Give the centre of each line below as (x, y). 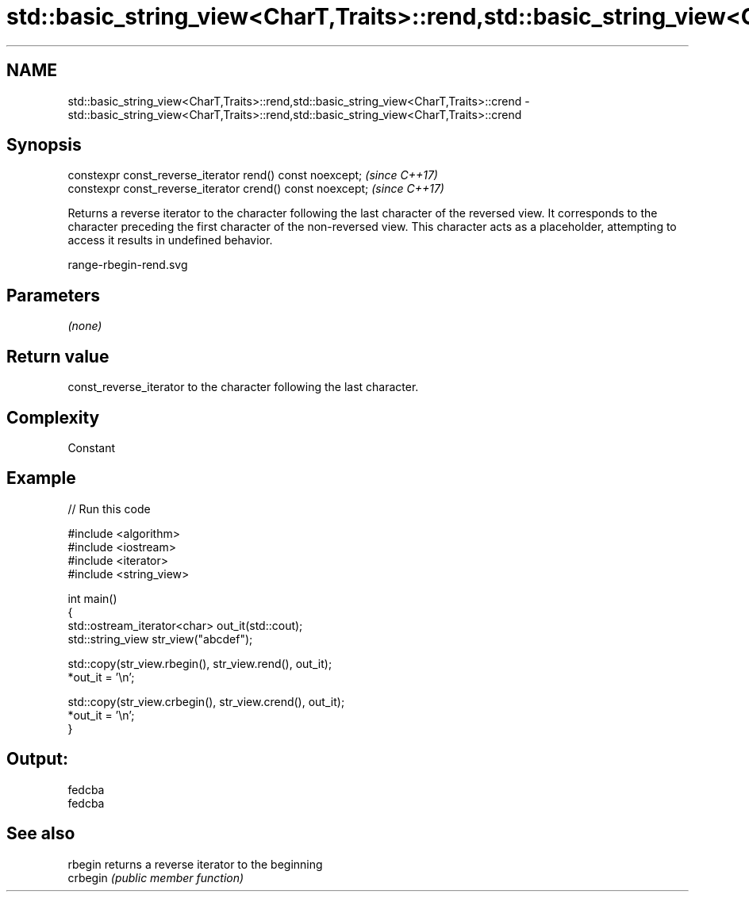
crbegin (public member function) (156, 877)
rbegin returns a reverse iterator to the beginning (195, 864)
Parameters (53, 295)
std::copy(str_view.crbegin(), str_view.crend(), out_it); (206, 701)
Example (41, 478)
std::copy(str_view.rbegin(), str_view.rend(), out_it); (200, 663)
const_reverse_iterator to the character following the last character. (243, 387)
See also (41, 834)
